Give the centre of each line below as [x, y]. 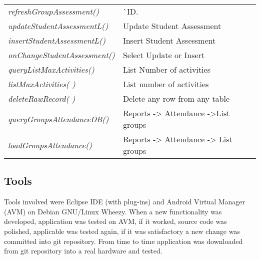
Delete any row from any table [176, 98]
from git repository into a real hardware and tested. [83, 251]
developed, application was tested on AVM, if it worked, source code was [115, 221]
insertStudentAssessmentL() [57, 40]
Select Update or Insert [164, 55]
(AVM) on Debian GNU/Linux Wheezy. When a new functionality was [113, 211]
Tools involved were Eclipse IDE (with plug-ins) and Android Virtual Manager [125, 202]
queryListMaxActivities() [51, 69]
